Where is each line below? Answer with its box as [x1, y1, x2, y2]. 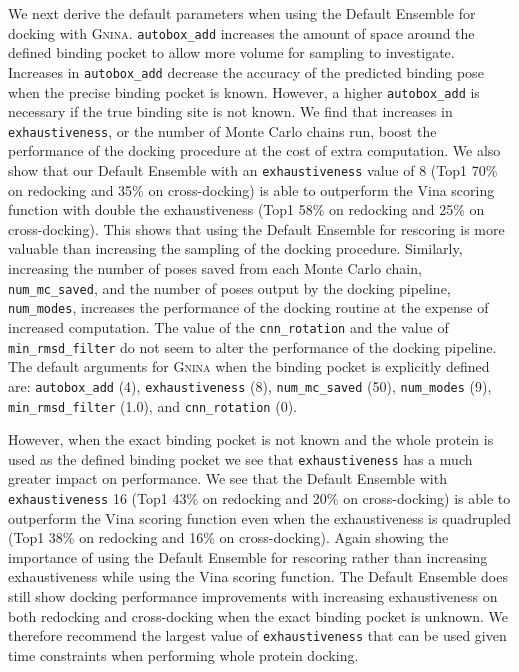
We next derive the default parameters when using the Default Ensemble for [8, 3, 476, 23]
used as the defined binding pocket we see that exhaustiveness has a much [8, 448, 473, 469]
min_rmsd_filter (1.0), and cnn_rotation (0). [8, 395, 297, 416]
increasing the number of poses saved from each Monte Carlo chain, [8, 258, 422, 279]
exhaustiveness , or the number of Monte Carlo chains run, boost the [8, 120, 437, 141]
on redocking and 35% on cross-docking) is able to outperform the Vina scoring [8, 179, 495, 200]
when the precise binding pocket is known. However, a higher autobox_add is [8, 81, 480, 102]
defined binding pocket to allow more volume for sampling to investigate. [8, 42, 455, 63]
